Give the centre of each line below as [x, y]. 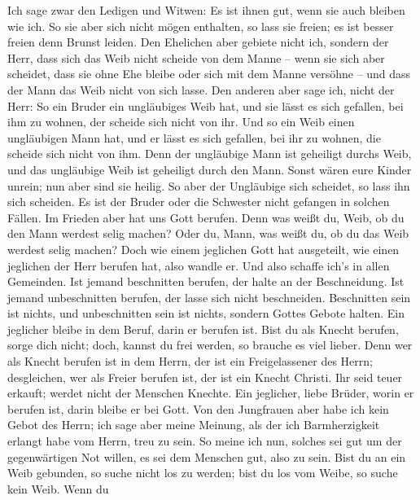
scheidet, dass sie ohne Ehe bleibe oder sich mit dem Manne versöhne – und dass [209, 74]
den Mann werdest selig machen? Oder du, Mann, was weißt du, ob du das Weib [208, 233]
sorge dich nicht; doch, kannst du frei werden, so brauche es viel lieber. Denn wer [210, 345]
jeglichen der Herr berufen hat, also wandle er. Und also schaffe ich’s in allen [199, 265]
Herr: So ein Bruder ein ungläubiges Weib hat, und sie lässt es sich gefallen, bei [206, 105]
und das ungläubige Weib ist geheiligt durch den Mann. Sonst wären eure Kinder [210, 169]
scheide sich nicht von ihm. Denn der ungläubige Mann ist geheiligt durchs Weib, [210, 154]
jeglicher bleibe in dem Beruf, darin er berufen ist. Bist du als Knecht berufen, [203, 329]
